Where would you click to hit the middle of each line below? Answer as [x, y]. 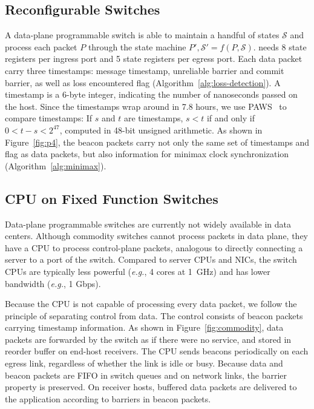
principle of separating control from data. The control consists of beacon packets [154, 315]
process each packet [41, 46]
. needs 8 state [280, 46]
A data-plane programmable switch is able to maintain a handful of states [142, 35]
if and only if [231, 118]
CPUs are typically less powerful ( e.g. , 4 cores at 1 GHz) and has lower [138, 271]
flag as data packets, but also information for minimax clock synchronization [147, 154]
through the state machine [137, 46]
